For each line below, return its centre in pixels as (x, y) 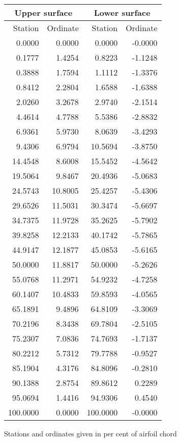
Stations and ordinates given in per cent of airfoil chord (90, 433)
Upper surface (43, 12)
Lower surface (122, 12)
